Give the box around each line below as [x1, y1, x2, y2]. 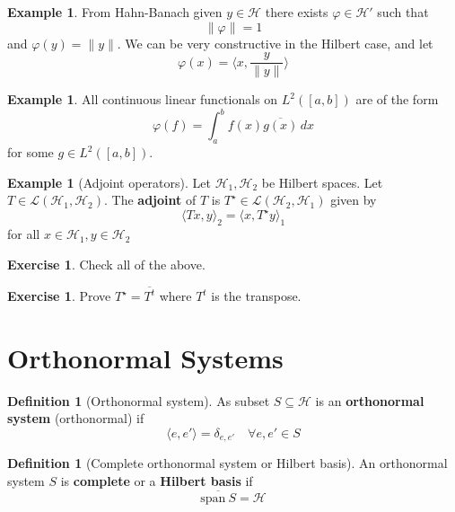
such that [377, 3, 429, 21]
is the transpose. [211, 287, 302, 305]
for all [7, 225, 40, 243]
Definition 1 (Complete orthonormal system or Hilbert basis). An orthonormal [7, 454, 448, 472]
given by [330, 190, 377, 209]
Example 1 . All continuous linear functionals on [7, 90, 278, 109]
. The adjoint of [103, 190, 197, 209]
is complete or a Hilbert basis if [60, 472, 253, 490]
